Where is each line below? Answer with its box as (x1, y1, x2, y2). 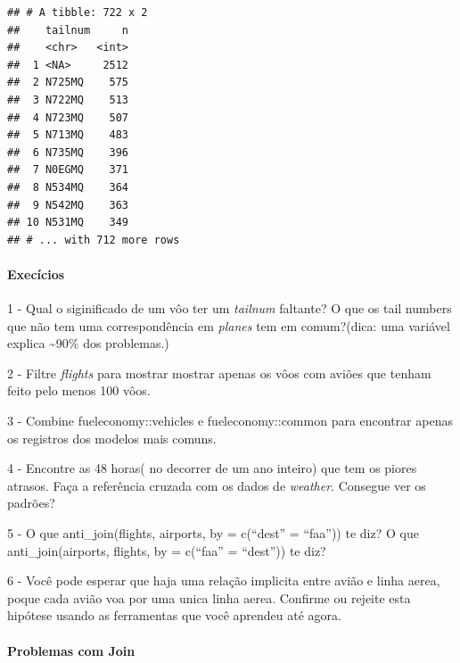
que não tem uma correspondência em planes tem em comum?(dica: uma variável (7, 316, 450, 335)
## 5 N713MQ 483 (7, 128, 129, 142)
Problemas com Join (7, 641, 136, 659)
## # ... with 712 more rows (7, 233, 180, 246)
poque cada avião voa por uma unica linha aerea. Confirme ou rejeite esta (7, 588, 411, 607)
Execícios (7, 264, 65, 283)
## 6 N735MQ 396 (7, 145, 129, 159)
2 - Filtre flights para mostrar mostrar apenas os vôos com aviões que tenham (7, 363, 431, 382)
